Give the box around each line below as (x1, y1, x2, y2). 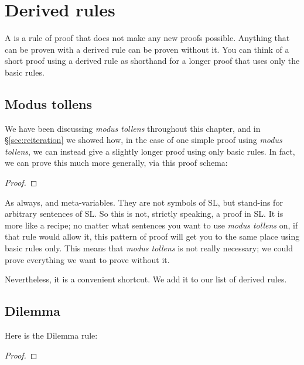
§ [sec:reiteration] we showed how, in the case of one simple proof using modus (5, 134, 282, 146)
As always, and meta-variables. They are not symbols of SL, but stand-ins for (5, 196, 283, 208)
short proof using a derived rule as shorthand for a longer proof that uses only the (5, 54, 300, 67)
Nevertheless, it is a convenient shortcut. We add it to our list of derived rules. (5, 273, 287, 285)
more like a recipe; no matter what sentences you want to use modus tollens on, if (5, 219, 298, 231)
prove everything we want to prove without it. (5, 253, 170, 265)
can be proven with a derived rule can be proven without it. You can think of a (5, 43, 289, 55)
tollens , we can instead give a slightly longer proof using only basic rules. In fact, (5, 145, 295, 157)
